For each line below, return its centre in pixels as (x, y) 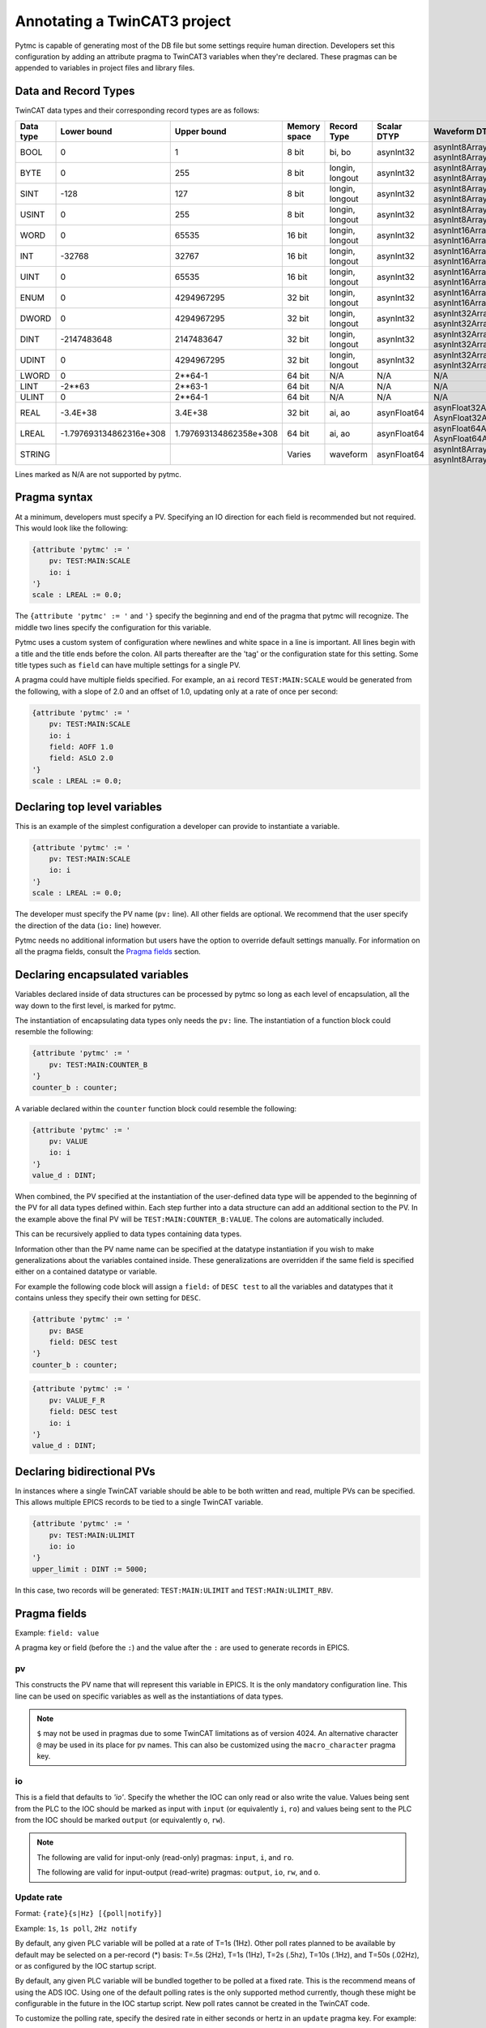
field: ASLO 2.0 (81, 758)
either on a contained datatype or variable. (86, 1272)
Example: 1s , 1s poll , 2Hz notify (76, 1928)
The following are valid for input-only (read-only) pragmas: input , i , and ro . (165, 1857)
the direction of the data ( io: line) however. (88, 926)
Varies (299, 454)
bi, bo (340, 152)
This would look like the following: (72, 528)
